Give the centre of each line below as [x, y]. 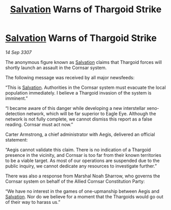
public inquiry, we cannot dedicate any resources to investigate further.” [81, 166]
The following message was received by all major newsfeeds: [70, 77]
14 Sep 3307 [19, 52]
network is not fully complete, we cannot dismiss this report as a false [79, 119]
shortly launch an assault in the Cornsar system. [56, 67]
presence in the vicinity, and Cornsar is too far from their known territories [83, 155]
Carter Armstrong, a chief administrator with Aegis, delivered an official [80, 134]
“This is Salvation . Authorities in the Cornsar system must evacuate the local [86, 87]
